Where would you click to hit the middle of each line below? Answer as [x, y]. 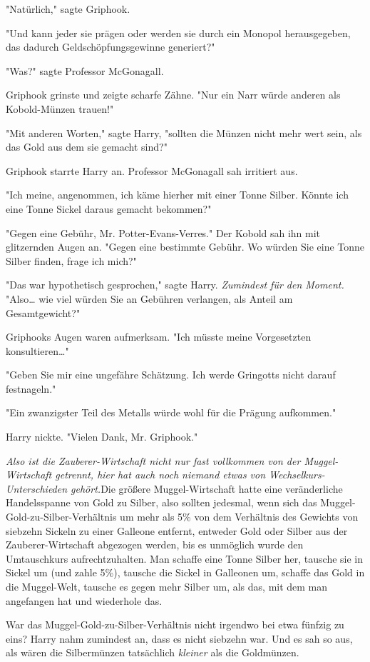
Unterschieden [37, 488]
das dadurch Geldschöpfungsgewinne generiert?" [111, 47]
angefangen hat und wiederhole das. [84, 600]
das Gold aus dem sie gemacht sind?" [87, 147]
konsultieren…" [37, 350]
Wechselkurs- [297, 475]
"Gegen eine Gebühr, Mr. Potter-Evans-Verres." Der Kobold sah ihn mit [163, 232]
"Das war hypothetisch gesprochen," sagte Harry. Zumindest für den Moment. [175, 285]
